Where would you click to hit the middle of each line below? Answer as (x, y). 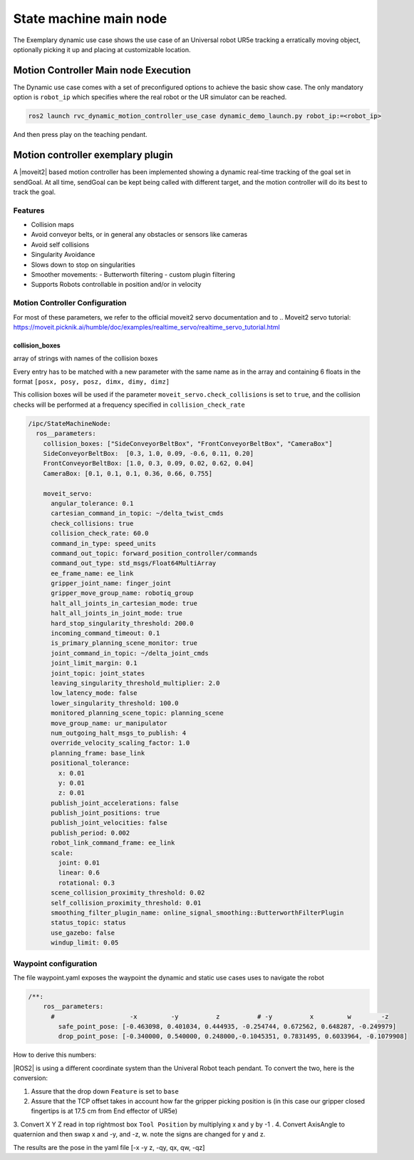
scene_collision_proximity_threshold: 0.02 (128, 893)
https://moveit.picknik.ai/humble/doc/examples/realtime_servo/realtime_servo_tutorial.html (147, 327)
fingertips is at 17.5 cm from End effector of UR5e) (104, 1111)
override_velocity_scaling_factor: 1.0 (120, 743)
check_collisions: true (92, 523)
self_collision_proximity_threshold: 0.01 (126, 903)
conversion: (30, 1078)
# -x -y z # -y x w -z (220, 1016)
